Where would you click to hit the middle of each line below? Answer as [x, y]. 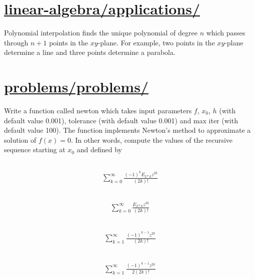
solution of [20, 139]
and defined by [99, 149]
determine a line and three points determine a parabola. [90, 52]
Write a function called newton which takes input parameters [98, 111]
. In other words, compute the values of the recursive [152, 139]
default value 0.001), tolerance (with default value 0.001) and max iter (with [121, 120]
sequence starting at [35, 149]
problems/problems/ [76, 87]
